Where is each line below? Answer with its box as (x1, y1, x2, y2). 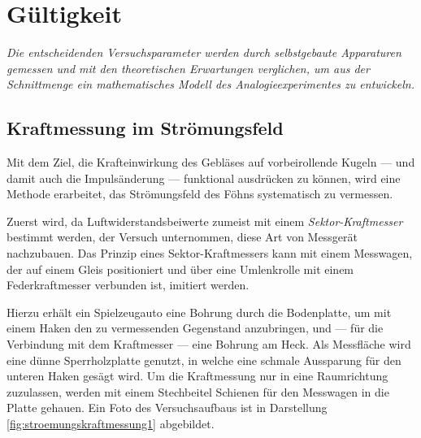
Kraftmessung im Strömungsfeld (7, 115, 284, 141)
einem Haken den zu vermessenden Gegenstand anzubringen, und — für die (7, 319, 384, 336)
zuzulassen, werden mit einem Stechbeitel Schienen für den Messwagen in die (7, 383, 389, 400)
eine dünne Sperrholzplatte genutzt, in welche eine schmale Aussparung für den (7, 351, 401, 368)
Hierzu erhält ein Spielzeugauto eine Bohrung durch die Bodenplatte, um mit (7, 303, 392, 320)
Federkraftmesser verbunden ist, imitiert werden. (7, 276, 250, 293)
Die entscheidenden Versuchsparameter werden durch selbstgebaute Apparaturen (7, 44, 401, 61)
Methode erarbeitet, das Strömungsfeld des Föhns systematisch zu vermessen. (7, 185, 393, 202)
